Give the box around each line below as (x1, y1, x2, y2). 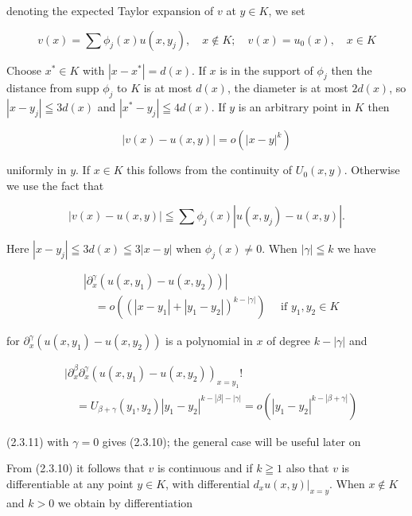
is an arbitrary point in (238, 99, 352, 115)
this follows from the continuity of (126, 161, 293, 178)
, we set (268, 2, 305, 18)
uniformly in (6, 161, 67, 178)
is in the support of (220, 61, 313, 78)
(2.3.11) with (6, 433, 69, 449)
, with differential (165, 475, 250, 491)
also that (286, 460, 329, 476)
